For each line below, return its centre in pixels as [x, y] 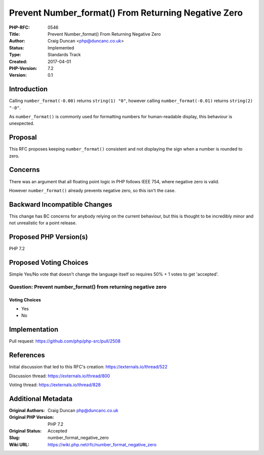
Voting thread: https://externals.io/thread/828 [55, 385]
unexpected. [22, 123]
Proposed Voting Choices [49, 262]
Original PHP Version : [32, 417]
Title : [15, 34]
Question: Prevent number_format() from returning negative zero [88, 287]
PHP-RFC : [20, 27]
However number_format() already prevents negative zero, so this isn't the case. [92, 190]
